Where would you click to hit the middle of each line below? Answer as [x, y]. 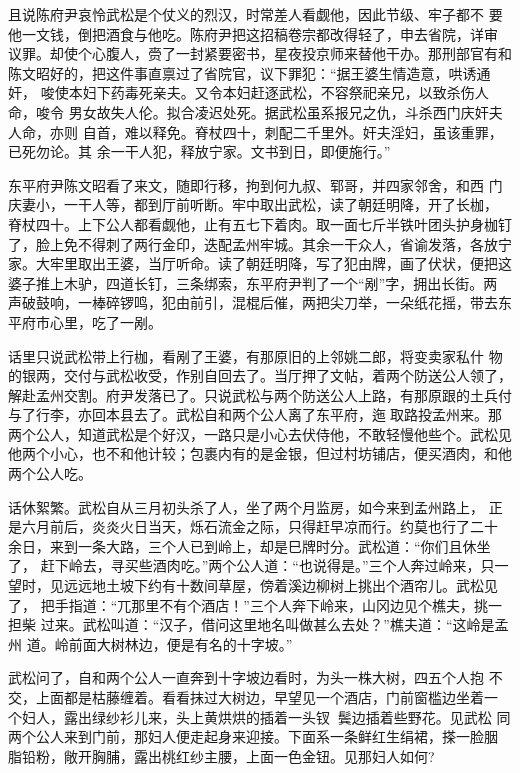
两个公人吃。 [50, 473]
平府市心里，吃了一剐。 [85, 321]
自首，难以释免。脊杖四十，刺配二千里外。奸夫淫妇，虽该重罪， [292, 131]
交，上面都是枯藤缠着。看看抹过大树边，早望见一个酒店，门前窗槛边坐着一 [253, 697]
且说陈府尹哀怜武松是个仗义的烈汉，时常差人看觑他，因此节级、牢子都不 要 [255, 14]
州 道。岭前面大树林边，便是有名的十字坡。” [150, 643]
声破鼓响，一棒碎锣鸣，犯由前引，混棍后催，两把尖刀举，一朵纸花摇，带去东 [260, 302]
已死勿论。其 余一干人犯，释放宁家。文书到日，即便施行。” [199, 151]
